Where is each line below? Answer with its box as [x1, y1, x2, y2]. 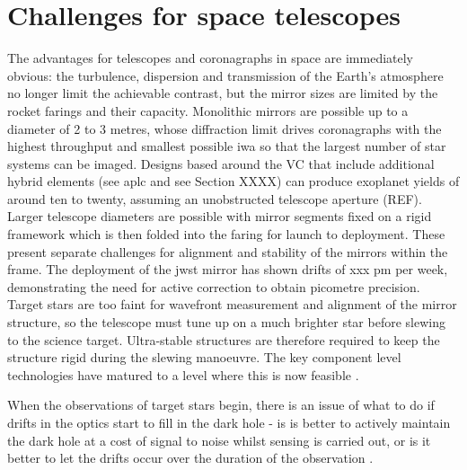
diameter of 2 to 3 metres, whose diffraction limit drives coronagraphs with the [7, 119, 442, 137]
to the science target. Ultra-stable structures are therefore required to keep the [7, 330, 440, 349]
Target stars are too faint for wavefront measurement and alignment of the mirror [7, 295, 457, 314]
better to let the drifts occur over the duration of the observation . [7, 448, 374, 467]
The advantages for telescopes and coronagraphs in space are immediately [7, 49, 414, 67]
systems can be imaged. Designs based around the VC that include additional [7, 154, 435, 173]
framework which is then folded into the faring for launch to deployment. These [7, 225, 445, 244]
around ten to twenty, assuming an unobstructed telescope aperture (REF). [7, 189, 422, 208]
